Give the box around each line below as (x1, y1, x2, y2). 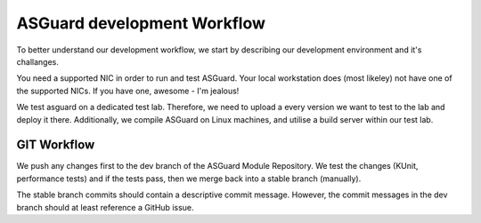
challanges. (16, 56, 60, 67)
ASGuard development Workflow (16, 13, 266, 33)
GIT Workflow (16, 138, 95, 153)
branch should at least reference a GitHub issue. (16, 202, 195, 212)
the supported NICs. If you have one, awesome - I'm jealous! (16, 85, 240, 96)
